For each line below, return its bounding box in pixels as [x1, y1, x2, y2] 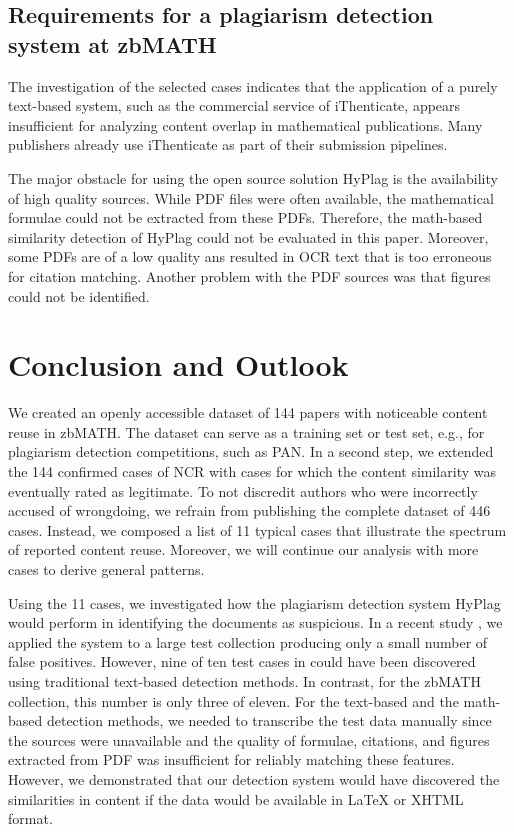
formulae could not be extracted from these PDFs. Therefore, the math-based [8, 207, 483, 228]
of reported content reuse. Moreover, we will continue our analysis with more [8, 539, 479, 560]
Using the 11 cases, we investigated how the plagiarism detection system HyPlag [8, 592, 501, 613]
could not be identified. [8, 285, 150, 306]
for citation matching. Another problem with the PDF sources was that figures [8, 265, 491, 286]
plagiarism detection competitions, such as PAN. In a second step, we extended [8, 441, 494, 462]
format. [8, 808, 53, 829]
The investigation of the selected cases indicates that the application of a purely [8, 75, 498, 96]
